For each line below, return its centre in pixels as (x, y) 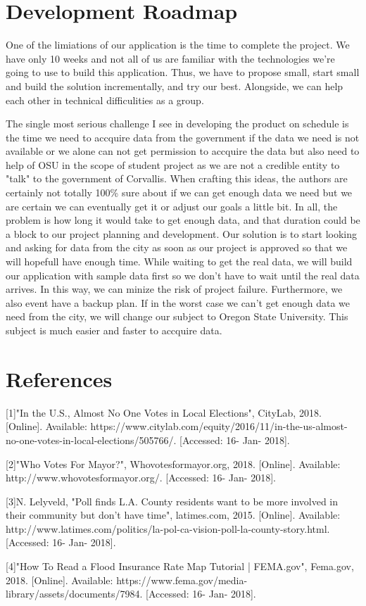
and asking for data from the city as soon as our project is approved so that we (177, 247)
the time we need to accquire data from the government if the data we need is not (183, 137)
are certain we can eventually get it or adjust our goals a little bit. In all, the (172, 206)
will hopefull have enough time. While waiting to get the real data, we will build (179, 261)
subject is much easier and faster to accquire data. (114, 330)
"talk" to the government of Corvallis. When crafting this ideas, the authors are (177, 178)
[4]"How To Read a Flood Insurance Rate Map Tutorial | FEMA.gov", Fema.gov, (180, 566)
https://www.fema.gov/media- (182, 580)
